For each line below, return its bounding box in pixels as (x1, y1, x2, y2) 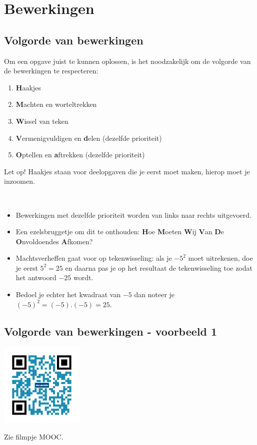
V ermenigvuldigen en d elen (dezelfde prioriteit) (15, 132, 162, 143)
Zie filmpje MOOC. (4, 432, 63, 442)
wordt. (73, 272, 93, 283)
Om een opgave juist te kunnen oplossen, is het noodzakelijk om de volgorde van (4, 55, 251, 66)
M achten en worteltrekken (15, 99, 97, 109)
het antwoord (15, 272, 56, 283)
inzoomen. (4, 176, 35, 186)
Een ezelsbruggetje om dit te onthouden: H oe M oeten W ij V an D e (15, 226, 224, 237)
